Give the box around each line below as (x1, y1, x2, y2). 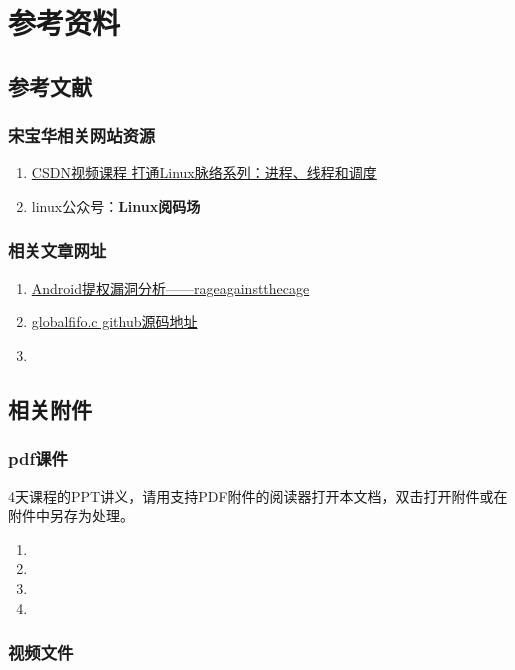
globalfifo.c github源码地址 (31, 311, 198, 332)
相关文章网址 (8, 238, 107, 263)
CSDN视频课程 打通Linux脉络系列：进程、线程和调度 (31, 162, 377, 183)
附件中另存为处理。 (8, 505, 134, 526)
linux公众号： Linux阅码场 (31, 195, 201, 216)
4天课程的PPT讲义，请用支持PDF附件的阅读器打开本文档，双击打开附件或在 (8, 485, 508, 506)
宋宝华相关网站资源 (8, 123, 156, 148)
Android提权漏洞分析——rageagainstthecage (31, 277, 310, 298)
